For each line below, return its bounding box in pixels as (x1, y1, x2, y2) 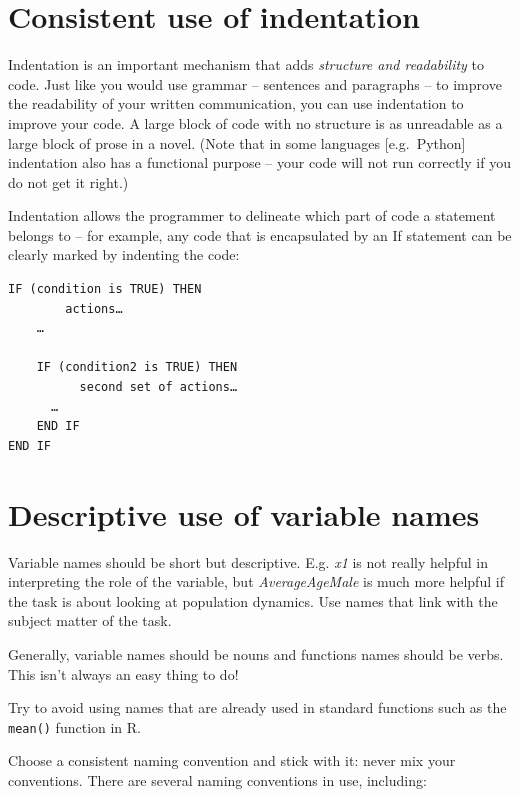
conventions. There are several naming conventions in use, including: (8, 769, 427, 790)
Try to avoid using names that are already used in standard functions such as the (8, 697, 507, 718)
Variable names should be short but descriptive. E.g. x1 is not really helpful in (8, 551, 488, 572)
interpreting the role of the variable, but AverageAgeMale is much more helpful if (8, 571, 504, 592)
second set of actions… (79, 380, 238, 395)
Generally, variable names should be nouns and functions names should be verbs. (8, 643, 504, 664)
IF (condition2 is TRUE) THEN (36, 360, 238, 375)
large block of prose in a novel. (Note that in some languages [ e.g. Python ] (8, 132, 466, 153)
